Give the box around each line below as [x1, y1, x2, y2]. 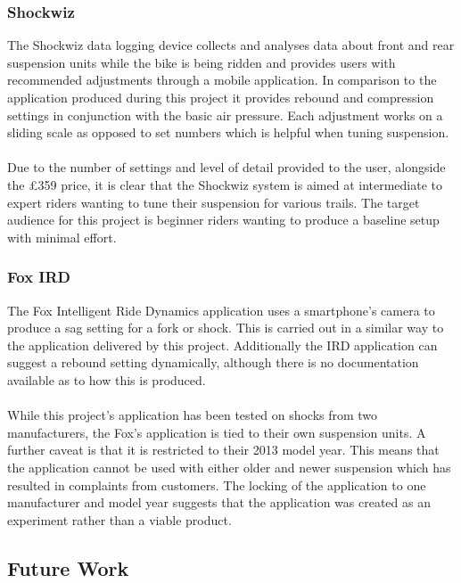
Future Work [7, 554, 129, 581]
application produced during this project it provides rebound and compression [7, 88, 434, 106]
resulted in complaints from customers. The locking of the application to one [7, 475, 426, 494]
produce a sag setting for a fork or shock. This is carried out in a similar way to [7, 318, 444, 337]
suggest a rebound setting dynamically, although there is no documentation [7, 353, 419, 372]
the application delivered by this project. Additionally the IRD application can [7, 335, 438, 354]
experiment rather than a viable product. [7, 510, 232, 529]
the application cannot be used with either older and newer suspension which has [7, 457, 451, 476]
